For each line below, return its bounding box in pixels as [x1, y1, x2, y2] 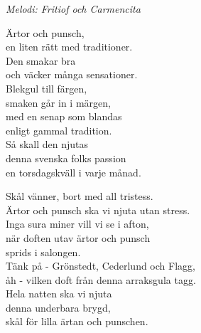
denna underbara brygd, [6, 300, 111, 314]
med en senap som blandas [6, 109, 122, 124]
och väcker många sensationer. [6, 67, 138, 82]
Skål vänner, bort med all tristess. [6, 189, 153, 203]
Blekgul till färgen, [6, 80, 87, 95]
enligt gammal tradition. [6, 122, 112, 137]
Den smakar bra [6, 53, 76, 68]
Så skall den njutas [6, 137, 89, 152]
